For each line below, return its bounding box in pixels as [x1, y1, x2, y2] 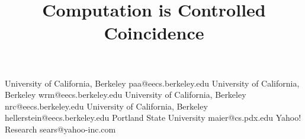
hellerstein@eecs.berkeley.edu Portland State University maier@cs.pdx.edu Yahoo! [5, 111, 301, 124]
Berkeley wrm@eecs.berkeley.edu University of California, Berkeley [5, 88, 246, 101]
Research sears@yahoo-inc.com [5, 123, 116, 135]
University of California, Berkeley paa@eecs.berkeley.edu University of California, [5, 77, 300, 89]
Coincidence [104, 21, 204, 45]
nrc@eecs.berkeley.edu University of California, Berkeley [5, 100, 208, 112]
